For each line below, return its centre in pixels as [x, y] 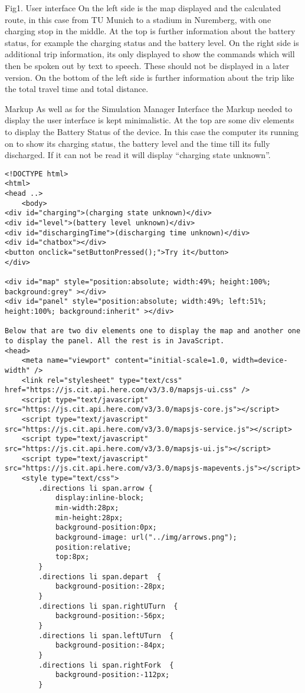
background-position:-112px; [112, 675]
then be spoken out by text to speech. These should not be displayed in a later [147, 65]
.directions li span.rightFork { [106, 665]
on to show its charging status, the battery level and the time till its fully [137, 143]
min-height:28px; [89, 518]
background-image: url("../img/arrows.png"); [146, 537]
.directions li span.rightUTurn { [108, 606]
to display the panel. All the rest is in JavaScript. [115, 341]
